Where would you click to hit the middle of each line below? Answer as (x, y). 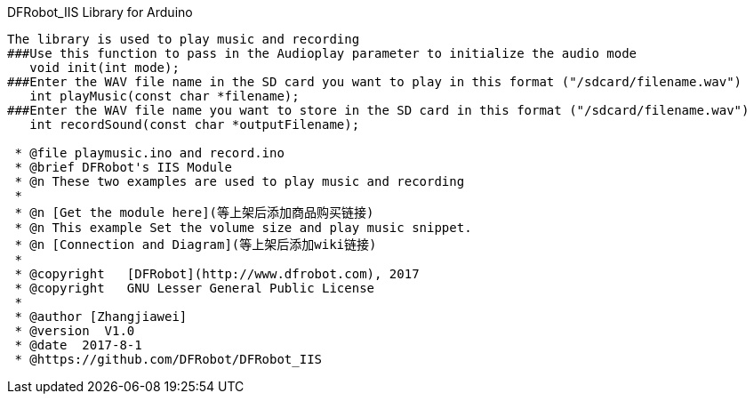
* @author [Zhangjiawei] (101, 317)
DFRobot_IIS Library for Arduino (100, 12)
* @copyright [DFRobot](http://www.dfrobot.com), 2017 (217, 274)
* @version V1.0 (75, 331)
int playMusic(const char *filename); (164, 96)
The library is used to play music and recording (184, 39)
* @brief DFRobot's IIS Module (123, 167)
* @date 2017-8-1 (78, 345)
